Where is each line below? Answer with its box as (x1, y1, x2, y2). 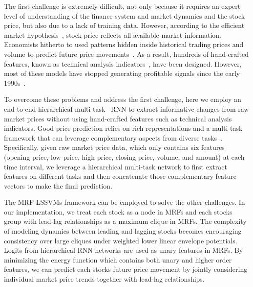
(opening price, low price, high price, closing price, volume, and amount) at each (4, 151, 245, 162)
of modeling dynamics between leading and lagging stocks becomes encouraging (4, 226, 242, 236)
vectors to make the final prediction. (4, 180, 112, 191)
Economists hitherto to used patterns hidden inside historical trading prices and (4, 39, 244, 49)
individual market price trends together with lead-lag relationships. (4, 274, 205, 284)
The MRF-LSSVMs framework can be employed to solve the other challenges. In (4, 197, 245, 207)
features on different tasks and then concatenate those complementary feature (4, 171, 237, 181)
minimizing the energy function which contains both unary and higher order (4, 254, 232, 264)
